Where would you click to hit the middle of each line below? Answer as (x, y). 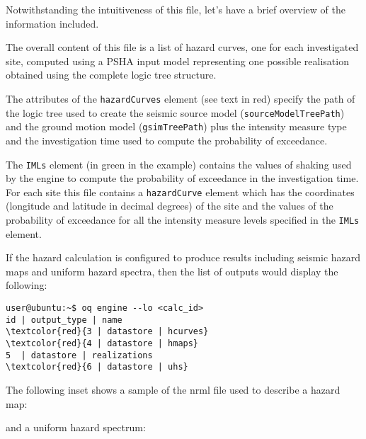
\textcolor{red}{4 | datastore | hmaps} (102, 344)
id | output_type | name (64, 320)
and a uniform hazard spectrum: (76, 427)
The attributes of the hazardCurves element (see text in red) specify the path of (181, 98)
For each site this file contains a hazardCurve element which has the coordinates (180, 192)
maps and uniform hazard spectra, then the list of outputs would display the (172, 271)
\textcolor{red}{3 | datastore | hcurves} (107, 332)
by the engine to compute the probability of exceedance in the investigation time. (182, 178)
